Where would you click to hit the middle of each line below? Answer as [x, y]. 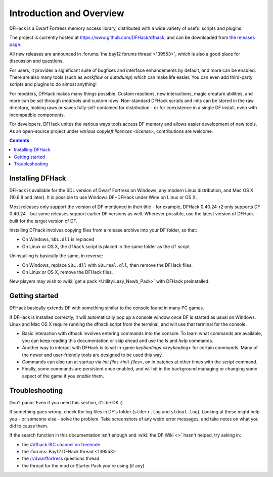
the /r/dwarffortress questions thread [61, 459]
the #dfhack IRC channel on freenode [61, 444]
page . [15, 44]
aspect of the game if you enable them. [63, 376]
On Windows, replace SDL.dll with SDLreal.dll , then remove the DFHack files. [107, 265]
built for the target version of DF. [43, 221]
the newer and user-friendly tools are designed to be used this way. [93, 355]
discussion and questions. [37, 61]
